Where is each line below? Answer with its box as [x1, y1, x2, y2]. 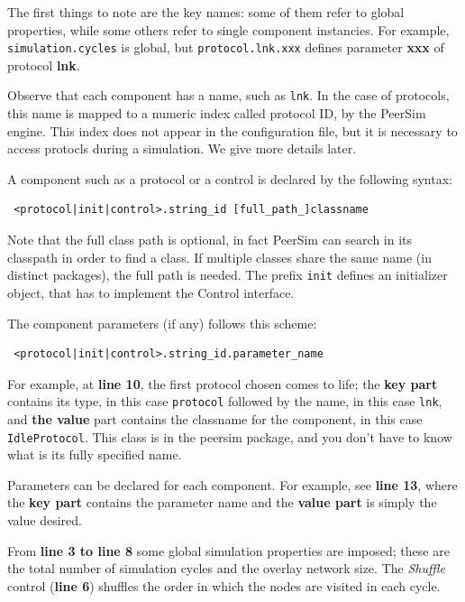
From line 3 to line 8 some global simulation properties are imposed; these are [7, 541, 450, 560]
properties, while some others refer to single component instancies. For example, [7, 20, 450, 39]
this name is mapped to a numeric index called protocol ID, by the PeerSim [7, 104, 426, 123]
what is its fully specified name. [7, 445, 182, 464]
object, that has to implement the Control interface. [7, 282, 295, 301]
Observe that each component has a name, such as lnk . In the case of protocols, [7, 86, 450, 105]
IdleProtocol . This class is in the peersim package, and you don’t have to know [7, 427, 452, 446]
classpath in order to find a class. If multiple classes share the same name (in [7, 247, 432, 266]
